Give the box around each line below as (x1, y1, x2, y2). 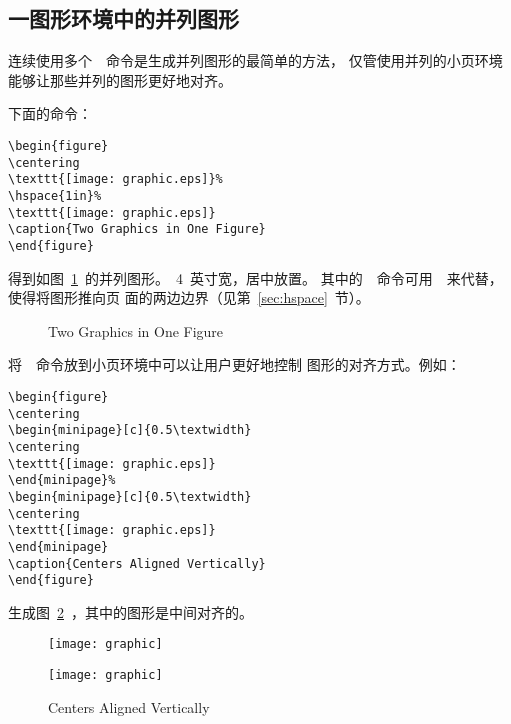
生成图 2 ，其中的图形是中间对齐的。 (8, 601, 253, 622)
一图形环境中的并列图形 (8, 3, 239, 34)
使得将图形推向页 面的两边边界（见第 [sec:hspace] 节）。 (8, 287, 370, 308)
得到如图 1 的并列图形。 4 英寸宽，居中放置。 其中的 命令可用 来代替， (8, 267, 503, 288)
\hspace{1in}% (8, 188, 102, 203)
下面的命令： (8, 103, 92, 124)
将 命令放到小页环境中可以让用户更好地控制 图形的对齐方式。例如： (8, 354, 461, 375)
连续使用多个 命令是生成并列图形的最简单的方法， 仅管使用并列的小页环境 (8, 50, 503, 71)
